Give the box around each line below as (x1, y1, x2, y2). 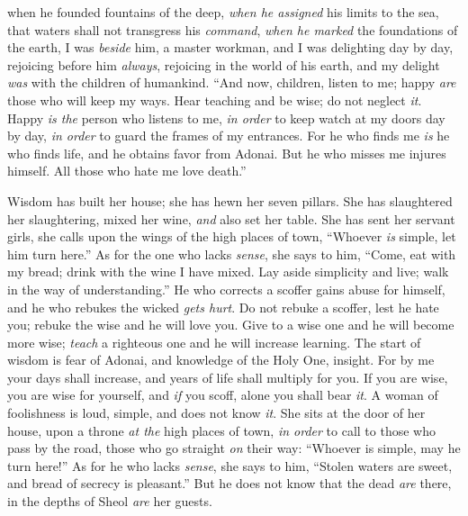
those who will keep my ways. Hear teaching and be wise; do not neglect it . (7, 90, 422, 109)
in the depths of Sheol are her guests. (7, 492, 212, 511)
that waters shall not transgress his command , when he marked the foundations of (7, 20, 458, 39)
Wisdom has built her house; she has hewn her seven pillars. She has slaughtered (7, 191, 453, 210)
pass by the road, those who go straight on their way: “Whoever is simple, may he (7, 439, 461, 457)
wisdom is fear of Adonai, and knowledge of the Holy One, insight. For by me (7, 350, 435, 369)
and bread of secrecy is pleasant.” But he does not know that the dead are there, (7, 474, 452, 493)
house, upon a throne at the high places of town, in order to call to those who (7, 421, 436, 439)
